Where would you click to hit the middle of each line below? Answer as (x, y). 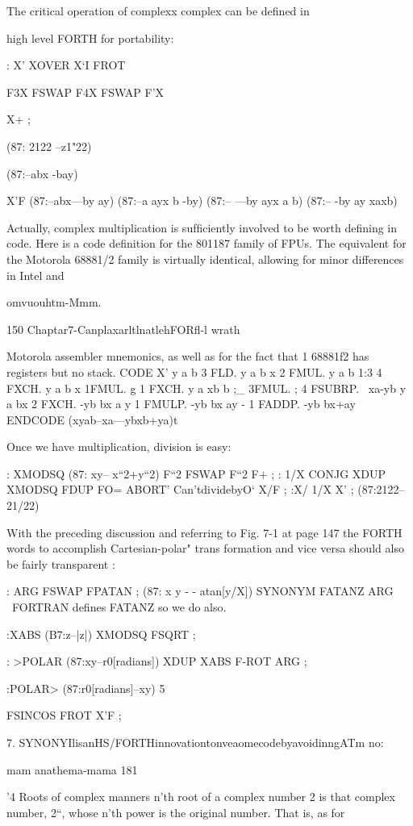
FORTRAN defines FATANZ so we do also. (119, 607)
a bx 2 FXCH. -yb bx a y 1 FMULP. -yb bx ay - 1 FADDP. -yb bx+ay (181, 404)
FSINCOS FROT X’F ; (64, 715)
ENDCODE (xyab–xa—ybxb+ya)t (92, 419)
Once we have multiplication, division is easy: (119, 446)
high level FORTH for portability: (90, 38)
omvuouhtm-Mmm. (54, 302)
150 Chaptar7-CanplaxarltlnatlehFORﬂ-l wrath (123, 329)
